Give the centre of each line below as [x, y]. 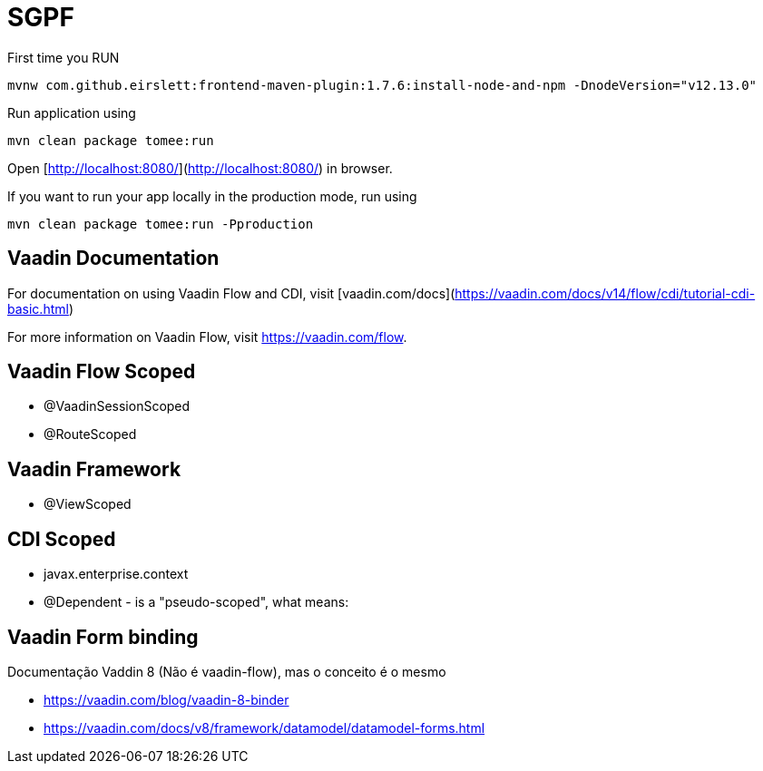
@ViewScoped [88, 504]
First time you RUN [64, 57]
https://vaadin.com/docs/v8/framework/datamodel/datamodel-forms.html [264, 727]
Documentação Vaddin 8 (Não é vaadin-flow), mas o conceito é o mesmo [227, 671]
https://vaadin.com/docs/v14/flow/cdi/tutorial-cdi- [605, 293]
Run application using [72, 112]
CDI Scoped [62, 539]
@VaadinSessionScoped [117, 406]
